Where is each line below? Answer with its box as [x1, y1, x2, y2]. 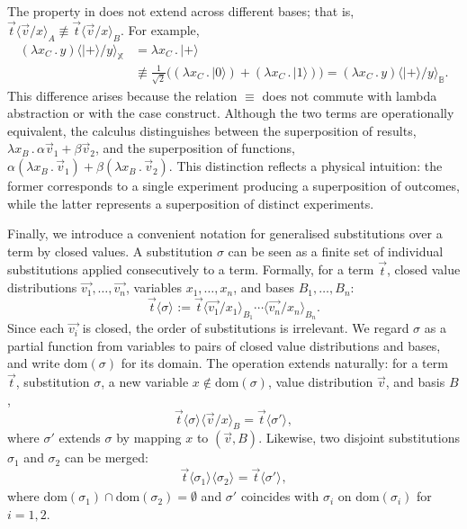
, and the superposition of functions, [94, 139, 295, 157]
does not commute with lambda [262, 85, 437, 104]
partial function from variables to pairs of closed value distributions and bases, [7, 336, 441, 354]
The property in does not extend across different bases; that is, [7, 2, 355, 20]
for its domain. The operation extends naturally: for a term [121, 354, 448, 372]
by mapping [116, 428, 182, 447]
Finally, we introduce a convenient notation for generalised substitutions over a [7, 224, 443, 243]
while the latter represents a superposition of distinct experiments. [7, 193, 374, 212]
